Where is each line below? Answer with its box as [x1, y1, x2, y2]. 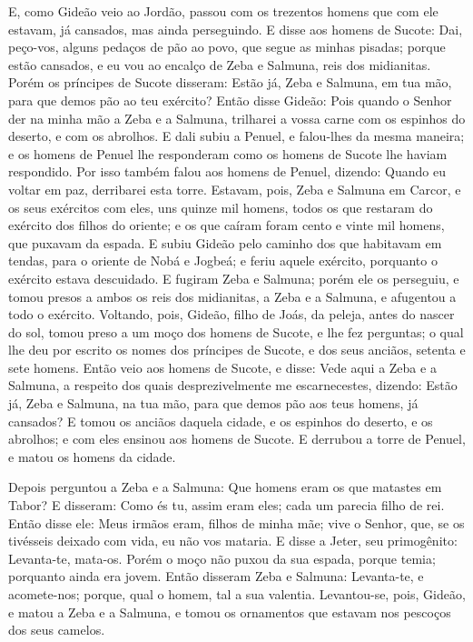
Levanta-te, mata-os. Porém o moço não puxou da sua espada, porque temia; [8, 548, 436, 567]
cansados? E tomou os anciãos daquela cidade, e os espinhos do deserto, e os [8, 411, 433, 430]
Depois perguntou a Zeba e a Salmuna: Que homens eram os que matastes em [8, 477, 442, 497]
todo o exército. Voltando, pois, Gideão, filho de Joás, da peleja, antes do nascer [8, 305, 455, 324]
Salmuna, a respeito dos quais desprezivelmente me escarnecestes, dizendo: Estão [8, 376, 458, 395]
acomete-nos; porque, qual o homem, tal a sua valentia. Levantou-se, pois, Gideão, [8, 585, 466, 603]
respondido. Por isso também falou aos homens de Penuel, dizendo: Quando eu [8, 162, 446, 181]
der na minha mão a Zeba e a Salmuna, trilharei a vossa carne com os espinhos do [8, 108, 466, 127]
